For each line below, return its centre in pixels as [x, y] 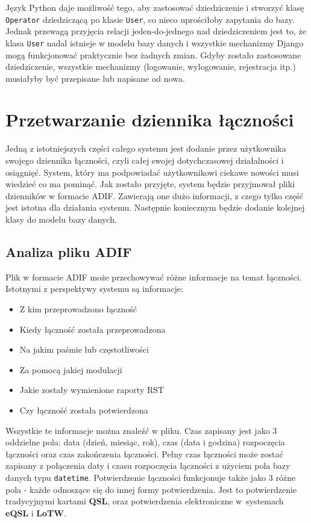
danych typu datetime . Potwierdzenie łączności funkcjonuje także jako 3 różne [151, 477]
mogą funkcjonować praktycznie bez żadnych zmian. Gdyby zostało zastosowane [153, 54]
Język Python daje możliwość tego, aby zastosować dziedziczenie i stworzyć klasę [155, 7]
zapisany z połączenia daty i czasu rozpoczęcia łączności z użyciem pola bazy [148, 466]
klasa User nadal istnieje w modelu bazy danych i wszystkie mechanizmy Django [155, 42]
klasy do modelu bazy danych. [61, 219]
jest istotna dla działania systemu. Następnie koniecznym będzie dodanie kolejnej [155, 207]
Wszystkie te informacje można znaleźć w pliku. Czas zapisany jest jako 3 [141, 430]
